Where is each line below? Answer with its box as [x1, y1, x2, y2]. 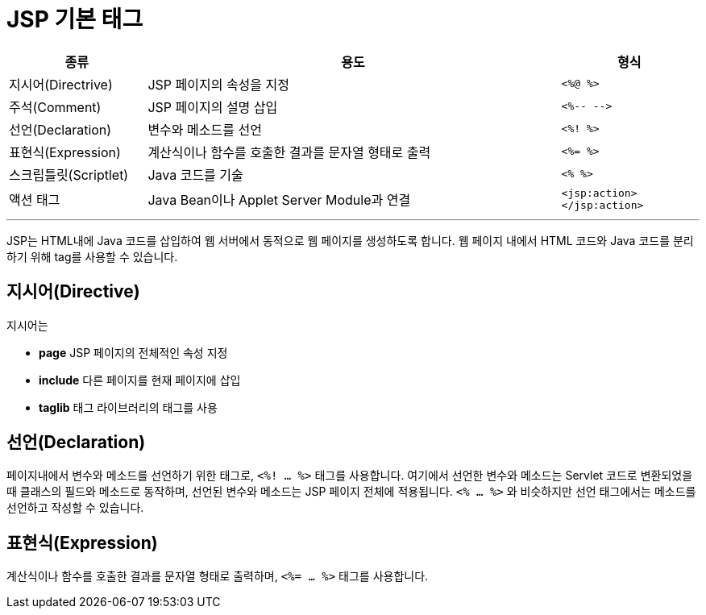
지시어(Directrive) [9, 76, 113, 93]
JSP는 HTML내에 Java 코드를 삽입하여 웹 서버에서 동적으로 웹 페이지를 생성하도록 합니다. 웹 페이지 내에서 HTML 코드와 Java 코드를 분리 [6, 233, 694, 247]
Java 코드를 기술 [147, 166, 243, 183]
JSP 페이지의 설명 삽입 [147, 98, 278, 115]
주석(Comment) [9, 98, 102, 115]
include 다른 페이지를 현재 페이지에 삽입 [39, 372, 241, 387]
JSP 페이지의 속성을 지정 [147, 76, 289, 93]
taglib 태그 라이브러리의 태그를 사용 [39, 400, 218, 414]
